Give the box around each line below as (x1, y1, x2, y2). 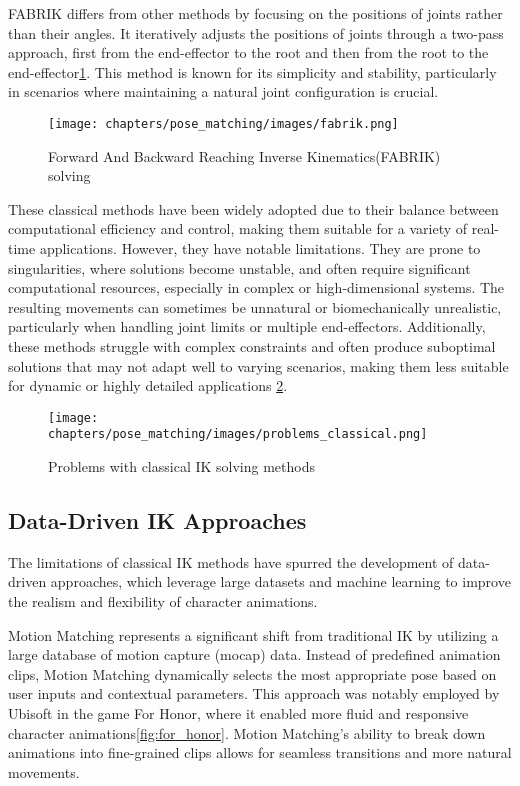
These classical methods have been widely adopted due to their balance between (8, 198, 499, 219)
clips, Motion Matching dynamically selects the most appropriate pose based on (8, 663, 497, 684)
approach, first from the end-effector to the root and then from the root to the (8, 42, 489, 63)
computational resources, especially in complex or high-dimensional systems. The (8, 277, 505, 298)
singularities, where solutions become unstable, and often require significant (8, 257, 471, 278)
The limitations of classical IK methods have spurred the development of (8, 551, 454, 572)
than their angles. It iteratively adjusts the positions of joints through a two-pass (8, 22, 504, 43)
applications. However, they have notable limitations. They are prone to (39, 238, 481, 258)
